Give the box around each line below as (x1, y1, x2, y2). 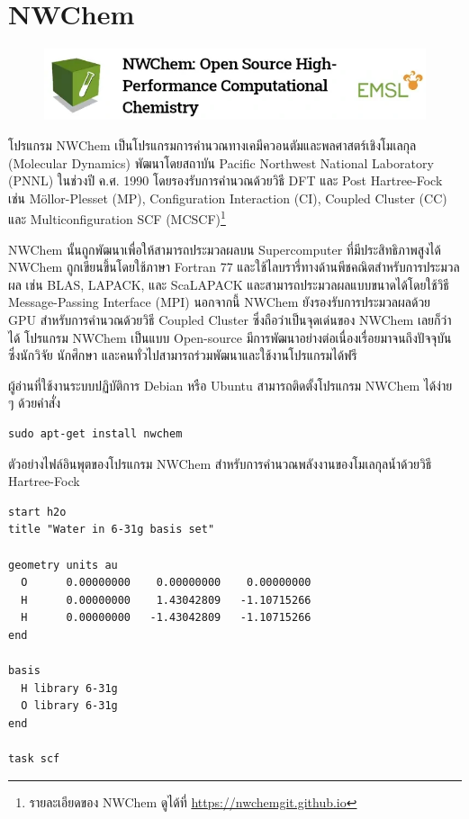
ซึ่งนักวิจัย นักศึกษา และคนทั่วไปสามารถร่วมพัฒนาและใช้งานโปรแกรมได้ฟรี (8, 346, 357, 364)
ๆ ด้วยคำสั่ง (8, 393, 61, 412)
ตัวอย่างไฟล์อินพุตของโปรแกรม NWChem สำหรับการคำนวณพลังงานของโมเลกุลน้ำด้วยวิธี (8, 454, 432, 472)
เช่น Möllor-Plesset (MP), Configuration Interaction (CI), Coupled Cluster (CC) (8, 188, 447, 207)
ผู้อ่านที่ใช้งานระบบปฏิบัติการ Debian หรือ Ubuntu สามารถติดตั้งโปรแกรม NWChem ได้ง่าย (8, 375, 453, 394)
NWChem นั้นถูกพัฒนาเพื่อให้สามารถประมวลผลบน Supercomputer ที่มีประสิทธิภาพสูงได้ (8, 239, 441, 258)
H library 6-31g (21, 681, 118, 695)
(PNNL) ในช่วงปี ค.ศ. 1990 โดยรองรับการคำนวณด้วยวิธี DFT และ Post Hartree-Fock (8, 171, 443, 190)
